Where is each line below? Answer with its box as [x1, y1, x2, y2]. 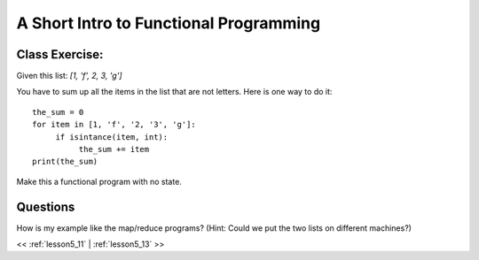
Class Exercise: [16, 47, 104, 62]
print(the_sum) [32, 157, 98, 167]
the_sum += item [78, 144, 150, 155]
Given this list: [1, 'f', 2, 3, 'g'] [16, 71, 122, 81]
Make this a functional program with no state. [16, 176, 182, 187]
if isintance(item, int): [55, 132, 169, 141]
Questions [16, 199, 75, 214]
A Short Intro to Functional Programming [16, 13, 321, 33]
